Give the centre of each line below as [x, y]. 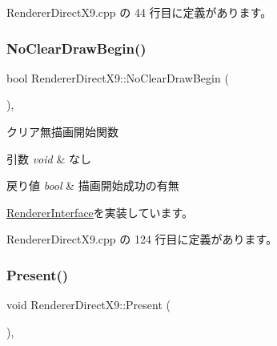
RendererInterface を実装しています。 [100, 212]
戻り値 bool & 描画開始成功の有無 [93, 185]
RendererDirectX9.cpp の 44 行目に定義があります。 [139, 12]
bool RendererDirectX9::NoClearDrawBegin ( [118, 77]
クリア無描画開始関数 [62, 131]
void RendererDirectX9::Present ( [88, 305]
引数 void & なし [49, 158]
